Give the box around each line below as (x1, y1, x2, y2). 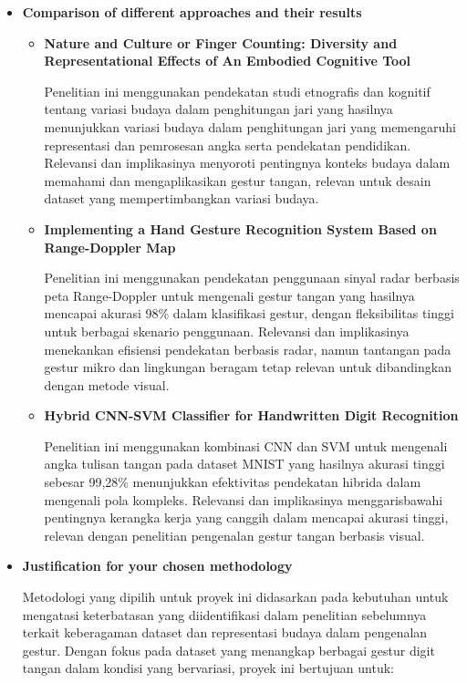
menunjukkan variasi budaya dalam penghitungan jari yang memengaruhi (44, 117, 456, 136)
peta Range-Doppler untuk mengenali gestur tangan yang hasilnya (44, 285, 415, 305)
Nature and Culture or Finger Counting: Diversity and (44, 33, 398, 52)
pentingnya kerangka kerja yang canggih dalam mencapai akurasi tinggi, (44, 508, 449, 527)
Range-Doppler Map (44, 237, 176, 256)
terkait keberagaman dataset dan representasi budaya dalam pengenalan (22, 623, 428, 642)
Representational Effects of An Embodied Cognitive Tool (44, 51, 411, 70)
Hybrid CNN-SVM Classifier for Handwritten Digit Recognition (44, 406, 459, 425)
